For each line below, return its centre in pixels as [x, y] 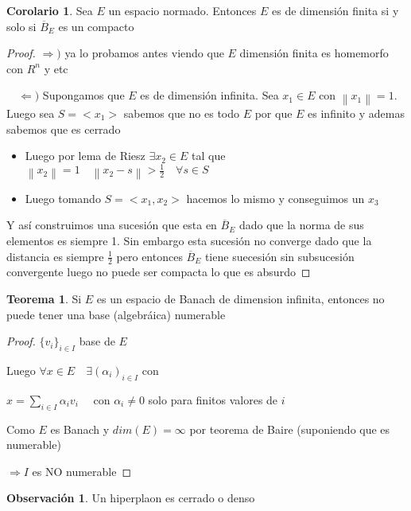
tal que [209, 156]
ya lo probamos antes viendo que [144, 53]
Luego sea [31, 113]
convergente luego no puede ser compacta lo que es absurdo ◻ [159, 272]
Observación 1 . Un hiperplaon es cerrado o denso [131, 498]
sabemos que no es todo [182, 113]
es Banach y [80, 429]
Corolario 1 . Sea [50, 10]
